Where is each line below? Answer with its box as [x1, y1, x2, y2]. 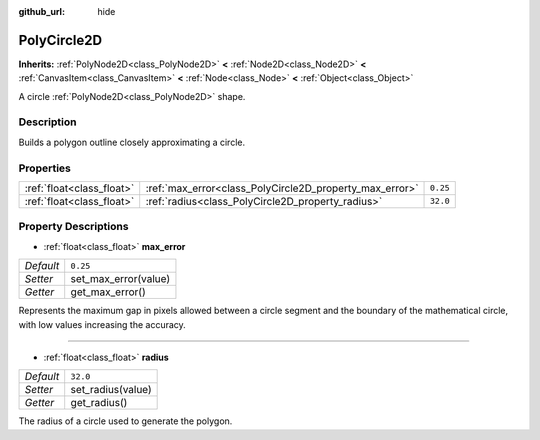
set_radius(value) [70, 383, 152, 397]
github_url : [18, 6, 65, 17]
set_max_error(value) [70, 272, 171, 286]
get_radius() [70, 396, 128, 410]
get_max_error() [70, 285, 146, 299]
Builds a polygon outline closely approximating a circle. [18, 136, 245, 148]
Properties [18, 161, 72, 175]
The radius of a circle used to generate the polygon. [18, 415, 233, 427]
